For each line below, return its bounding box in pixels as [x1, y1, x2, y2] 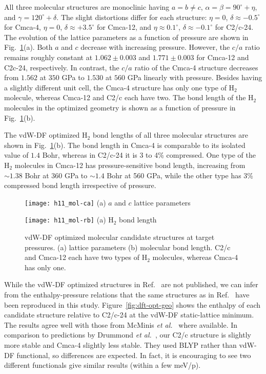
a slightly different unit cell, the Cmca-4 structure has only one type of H [4, 82, 235, 92]
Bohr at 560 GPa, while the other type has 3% [107, 170, 254, 180]
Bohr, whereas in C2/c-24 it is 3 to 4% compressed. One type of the [42, 149, 256, 160]
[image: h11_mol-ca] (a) [25, 197, 106, 208]
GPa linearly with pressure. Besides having [127, 72, 262, 83]
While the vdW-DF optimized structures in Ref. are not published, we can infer [4, 279, 258, 290]
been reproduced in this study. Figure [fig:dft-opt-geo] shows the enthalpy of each [4, 299, 261, 310]
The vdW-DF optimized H [4, 129, 88, 140]
